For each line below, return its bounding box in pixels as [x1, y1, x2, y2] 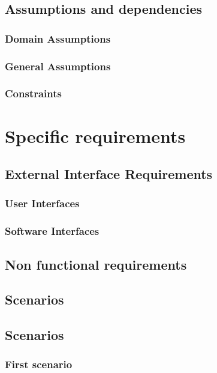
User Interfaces [5, 196, 80, 211]
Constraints [5, 86, 62, 101]
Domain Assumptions [5, 31, 111, 46]
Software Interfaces [5, 223, 100, 238]
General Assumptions [5, 58, 111, 73]
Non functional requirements [5, 255, 187, 273]
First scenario [5, 357, 73, 372]
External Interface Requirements [5, 165, 213, 183]
